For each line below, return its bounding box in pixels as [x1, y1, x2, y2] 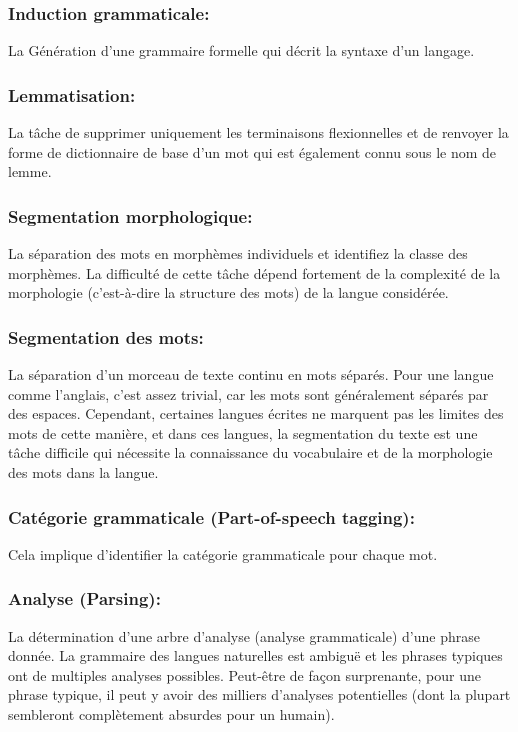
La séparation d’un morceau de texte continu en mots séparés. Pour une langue [8, 364, 494, 385]
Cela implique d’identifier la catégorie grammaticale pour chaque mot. [8, 543, 438, 564]
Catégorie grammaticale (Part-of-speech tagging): [8, 504, 415, 529]
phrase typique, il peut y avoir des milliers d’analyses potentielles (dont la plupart [8, 684, 511, 705]
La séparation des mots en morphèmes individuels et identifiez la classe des [8, 243, 468, 264]
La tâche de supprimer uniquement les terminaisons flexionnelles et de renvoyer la [8, 122, 509, 143]
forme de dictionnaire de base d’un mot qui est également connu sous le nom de [8, 141, 497, 162]
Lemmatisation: [8, 82, 136, 107]
